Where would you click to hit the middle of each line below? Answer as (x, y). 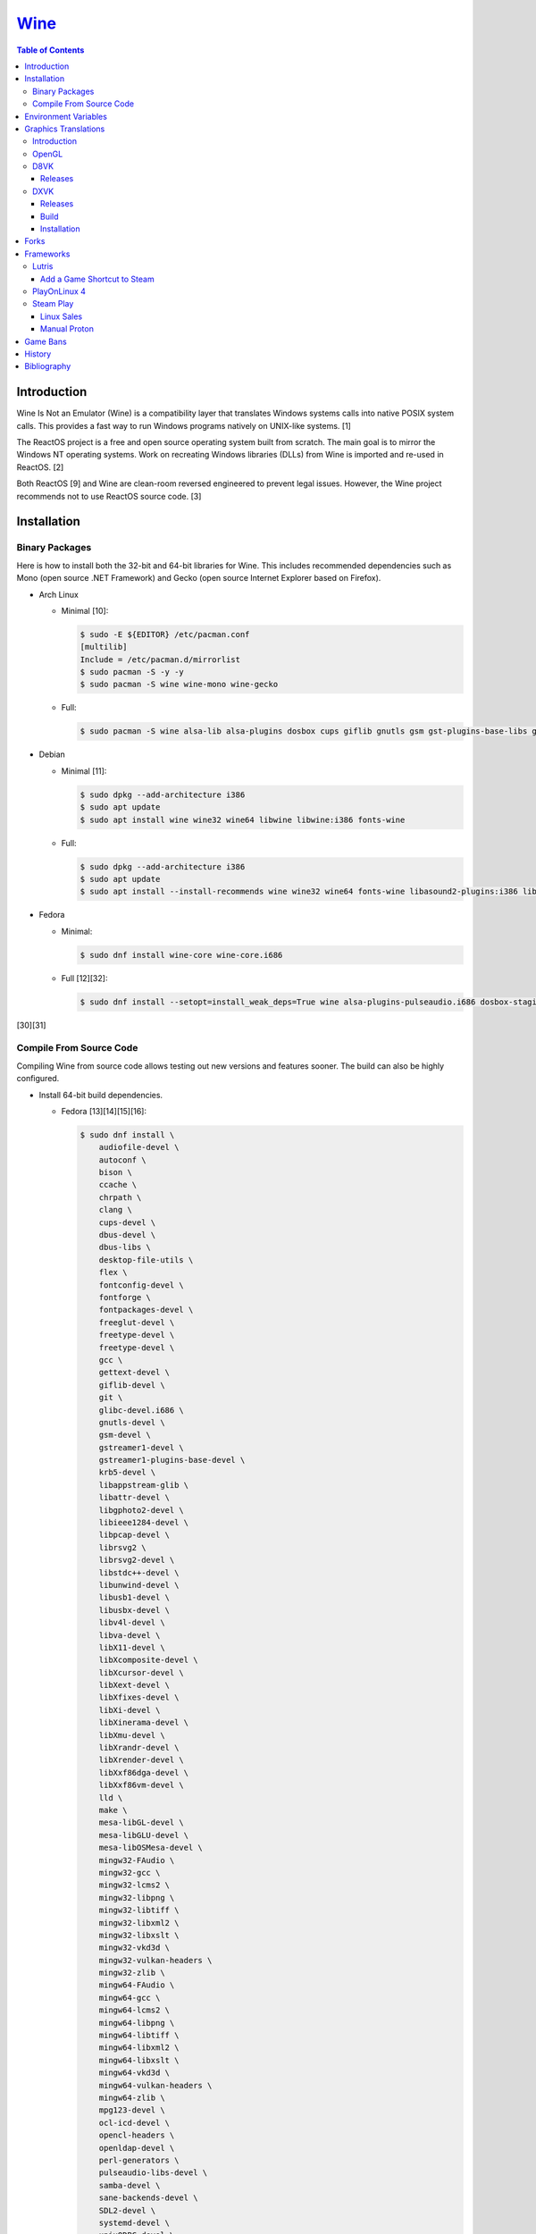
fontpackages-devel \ (146, 1310)
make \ (113, 1810)
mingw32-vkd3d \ (134, 1948)
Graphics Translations (65, 129)
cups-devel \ (127, 1222)
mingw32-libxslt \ (139, 1935)
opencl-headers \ (137, 2135)
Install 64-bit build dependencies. (101, 1095)
